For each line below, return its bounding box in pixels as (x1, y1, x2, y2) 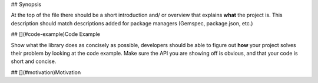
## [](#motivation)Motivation (11, 68, 81, 76)
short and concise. (11, 58, 57, 65)
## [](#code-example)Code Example (11, 31, 100, 38)
